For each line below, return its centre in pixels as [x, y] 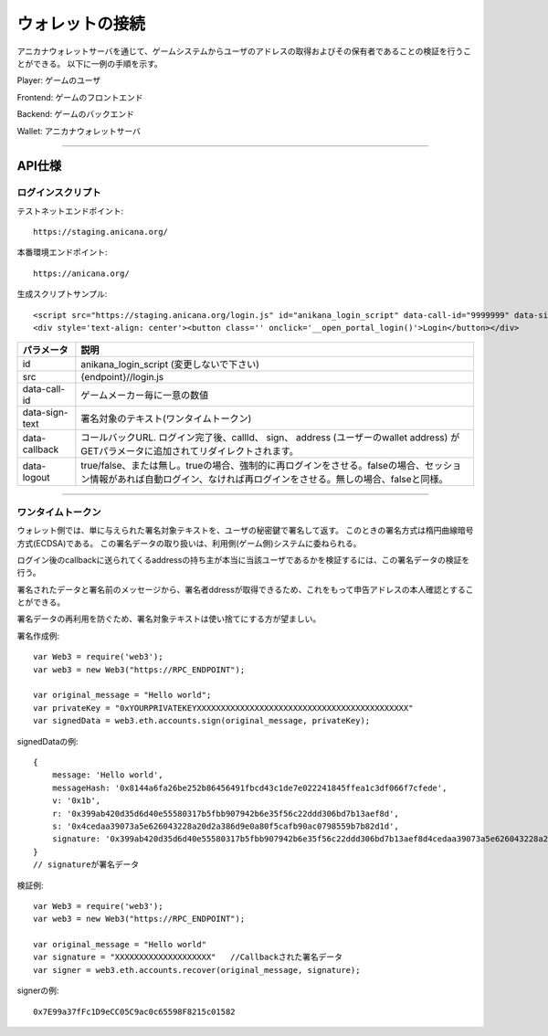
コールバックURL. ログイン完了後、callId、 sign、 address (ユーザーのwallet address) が [270, 438]
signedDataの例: [47, 741]
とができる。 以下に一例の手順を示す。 [90, 63]
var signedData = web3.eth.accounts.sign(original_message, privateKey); [202, 721]
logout [36, 478]
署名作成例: [38, 636]
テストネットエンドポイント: [70, 211]
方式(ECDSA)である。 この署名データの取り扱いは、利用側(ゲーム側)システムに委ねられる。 [189, 543]
